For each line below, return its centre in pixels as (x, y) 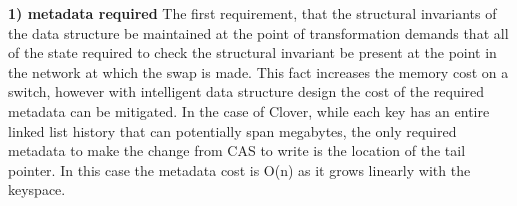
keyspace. (37, 189)
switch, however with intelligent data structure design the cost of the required (246, 91)
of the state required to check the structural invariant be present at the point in (252, 52)
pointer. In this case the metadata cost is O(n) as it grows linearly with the (239, 169)
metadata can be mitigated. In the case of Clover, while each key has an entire (249, 110)
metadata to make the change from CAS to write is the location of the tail (237, 150)
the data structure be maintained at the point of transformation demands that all (258, 32)
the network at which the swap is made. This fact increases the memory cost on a (258, 71)
